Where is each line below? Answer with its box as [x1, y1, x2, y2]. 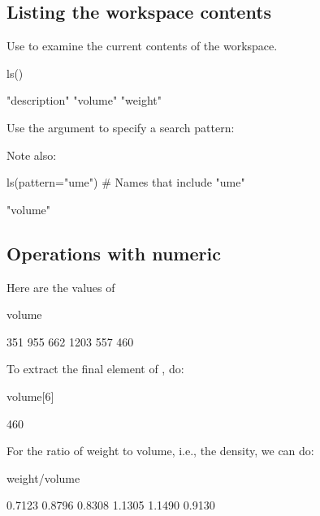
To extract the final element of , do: [6, 360, 184, 377]
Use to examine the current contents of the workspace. [6, 37, 278, 54]
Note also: [6, 146, 57, 163]
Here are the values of [6, 278, 115, 295]
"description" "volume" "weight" [6, 92, 162, 109]
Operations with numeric [6, 240, 221, 265]
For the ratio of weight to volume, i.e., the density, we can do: [6, 442, 314, 459]
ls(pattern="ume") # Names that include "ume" [6, 174, 245, 191]
